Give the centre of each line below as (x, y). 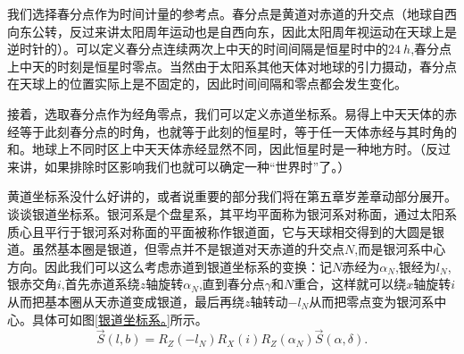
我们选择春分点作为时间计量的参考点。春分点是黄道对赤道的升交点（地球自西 (232, 13)
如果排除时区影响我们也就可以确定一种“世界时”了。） (197, 166)
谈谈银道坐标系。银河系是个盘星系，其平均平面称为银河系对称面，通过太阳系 (232, 213)
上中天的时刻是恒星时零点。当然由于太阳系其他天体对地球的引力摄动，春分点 (232, 66)
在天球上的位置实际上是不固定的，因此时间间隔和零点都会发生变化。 (207, 84)
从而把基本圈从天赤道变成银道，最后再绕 (126, 301)
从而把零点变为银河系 (372, 301)
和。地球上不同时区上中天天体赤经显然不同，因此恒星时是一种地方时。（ (216, 149)
